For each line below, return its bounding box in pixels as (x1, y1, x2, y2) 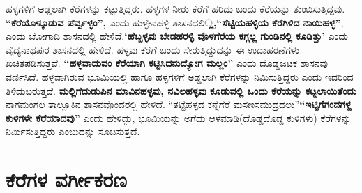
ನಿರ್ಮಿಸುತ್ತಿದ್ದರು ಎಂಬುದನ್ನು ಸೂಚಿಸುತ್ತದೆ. (6, 124, 140, 139)
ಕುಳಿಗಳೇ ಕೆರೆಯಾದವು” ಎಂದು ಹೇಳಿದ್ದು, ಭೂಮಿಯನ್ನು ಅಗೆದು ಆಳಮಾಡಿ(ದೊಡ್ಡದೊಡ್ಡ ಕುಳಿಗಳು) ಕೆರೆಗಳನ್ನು (6, 110, 352, 125)
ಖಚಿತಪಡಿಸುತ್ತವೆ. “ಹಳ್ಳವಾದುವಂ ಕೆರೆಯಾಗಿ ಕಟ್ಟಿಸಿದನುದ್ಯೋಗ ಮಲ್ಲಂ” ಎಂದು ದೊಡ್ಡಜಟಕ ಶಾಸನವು (6, 56, 329, 70)
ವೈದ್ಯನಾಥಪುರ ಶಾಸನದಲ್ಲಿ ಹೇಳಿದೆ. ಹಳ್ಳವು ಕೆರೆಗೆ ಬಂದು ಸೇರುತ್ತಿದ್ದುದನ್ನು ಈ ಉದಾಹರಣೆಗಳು (6, 42, 299, 56)
